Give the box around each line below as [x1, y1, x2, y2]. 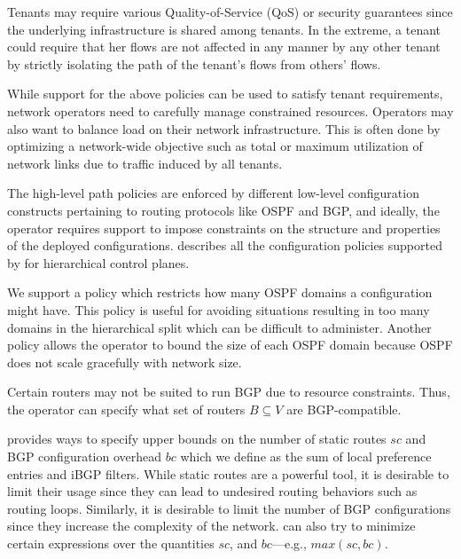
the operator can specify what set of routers [7, 399, 246, 418]
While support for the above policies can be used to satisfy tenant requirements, [7, 84, 443, 103]
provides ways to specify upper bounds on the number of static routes [7, 429, 387, 448]
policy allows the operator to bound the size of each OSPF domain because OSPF [7, 335, 453, 354]
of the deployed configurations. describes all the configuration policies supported [7, 236, 442, 255]
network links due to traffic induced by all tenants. [7, 154, 283, 172]
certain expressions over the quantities [7, 534, 215, 553]
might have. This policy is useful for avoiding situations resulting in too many [7, 300, 430, 319]
